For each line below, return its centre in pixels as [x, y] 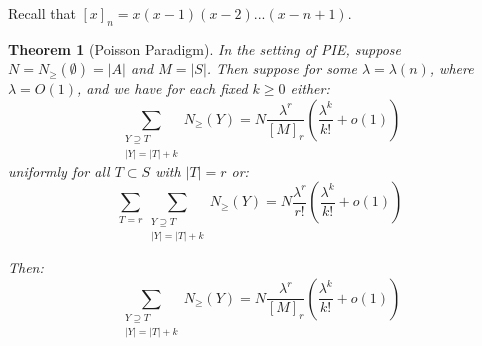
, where [451, 68]
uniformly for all [59, 170]
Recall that [42, 13]
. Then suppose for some [281, 68]
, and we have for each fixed [162, 88]
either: [310, 88]
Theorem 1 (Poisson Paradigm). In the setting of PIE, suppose [204, 48]
